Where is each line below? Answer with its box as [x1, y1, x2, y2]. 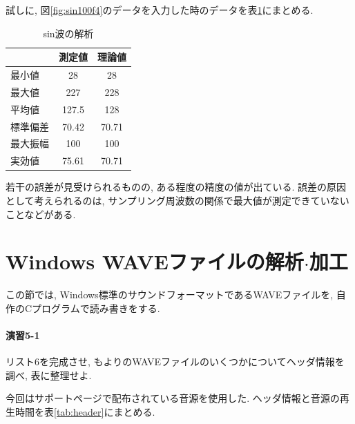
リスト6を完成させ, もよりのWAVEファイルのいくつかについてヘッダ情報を [6, 354, 345, 369]
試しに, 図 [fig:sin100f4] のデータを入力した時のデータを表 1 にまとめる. [6, 3, 314, 17]
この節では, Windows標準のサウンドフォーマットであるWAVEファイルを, [6, 287, 334, 302]
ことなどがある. [6, 206, 76, 221]
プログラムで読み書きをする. [32, 300, 160, 315]
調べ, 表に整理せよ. [6, 367, 92, 382]
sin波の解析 [43, 26, 94, 40]
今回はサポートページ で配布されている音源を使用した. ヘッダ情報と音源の [6, 391, 340, 405]
